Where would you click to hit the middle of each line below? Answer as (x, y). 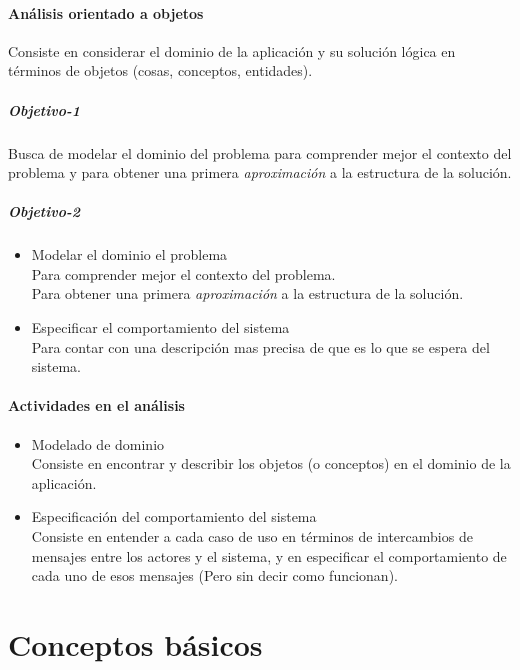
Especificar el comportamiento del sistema (160, 327)
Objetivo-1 (44, 109)
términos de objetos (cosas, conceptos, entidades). (160, 70)
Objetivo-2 (44, 211)
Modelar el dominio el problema (129, 254)
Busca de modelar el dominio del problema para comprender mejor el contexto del (260, 152)
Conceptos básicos (135, 644)
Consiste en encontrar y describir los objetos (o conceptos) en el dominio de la (271, 463)
